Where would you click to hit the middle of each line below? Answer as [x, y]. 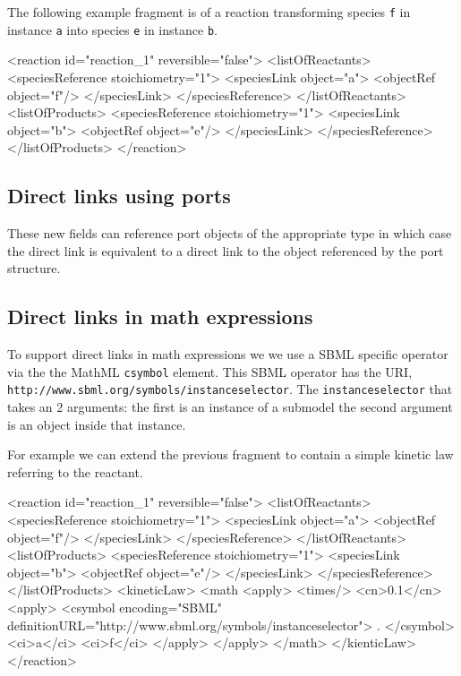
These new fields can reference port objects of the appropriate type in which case [230, 233]
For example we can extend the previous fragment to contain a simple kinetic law [230, 454]
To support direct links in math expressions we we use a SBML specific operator [228, 354]
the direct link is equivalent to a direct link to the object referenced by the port [226, 250]
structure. [34, 268]
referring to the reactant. [75, 471]
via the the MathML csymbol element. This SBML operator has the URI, [210, 371]
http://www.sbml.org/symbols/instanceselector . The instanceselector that [230, 389]
